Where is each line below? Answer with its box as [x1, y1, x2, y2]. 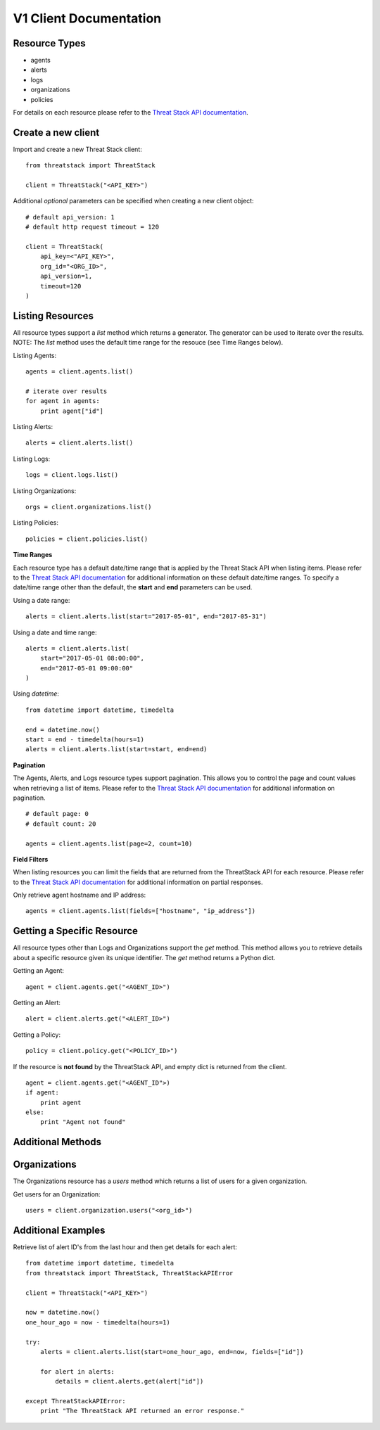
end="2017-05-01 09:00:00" [39, 664, 134, 672]
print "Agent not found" [39, 1118, 126, 1126]
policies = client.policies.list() [25, 535, 148, 543]
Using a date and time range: [13, 628, 97, 637]
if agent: [25, 1089, 59, 1097]
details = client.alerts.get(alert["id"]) [55, 1377, 204, 1386]
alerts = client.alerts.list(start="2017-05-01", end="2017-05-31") [25, 613, 267, 620]
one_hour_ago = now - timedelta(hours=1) [25, 1318, 170, 1326]
